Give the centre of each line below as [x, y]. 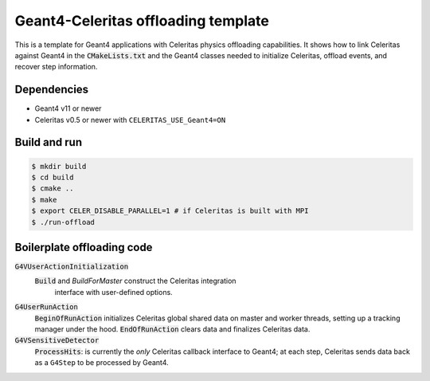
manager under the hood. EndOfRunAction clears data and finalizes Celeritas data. [172, 329]
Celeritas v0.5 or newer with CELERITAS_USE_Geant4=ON [130, 120]
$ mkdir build [59, 166]
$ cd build [53, 178]
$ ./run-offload [63, 222]
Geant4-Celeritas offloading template [142, 21]
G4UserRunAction [47, 307]
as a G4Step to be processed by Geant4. [102, 363]
